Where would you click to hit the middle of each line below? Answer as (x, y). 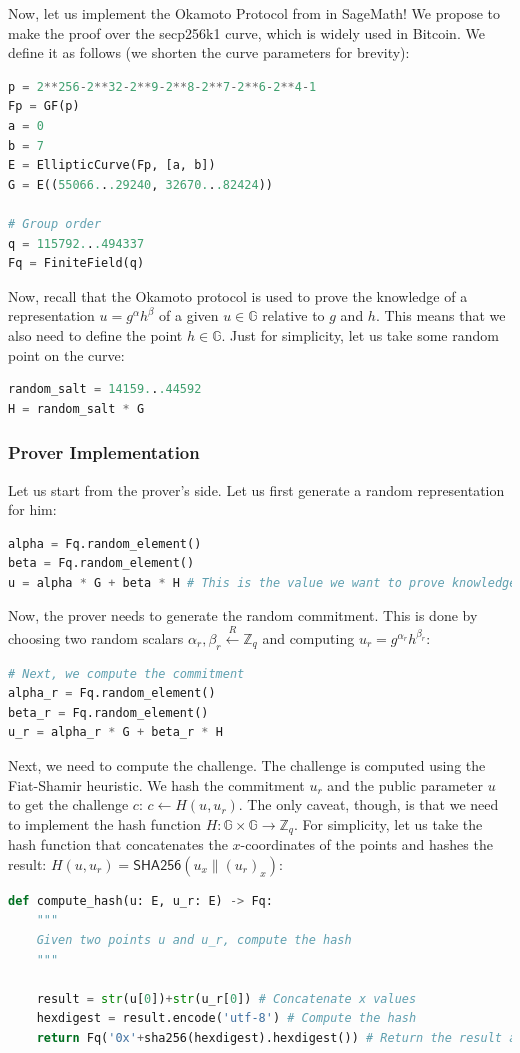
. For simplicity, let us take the (388, 823)
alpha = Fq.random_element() (105, 543)
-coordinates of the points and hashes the (366, 844)
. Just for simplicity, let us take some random (360, 334)
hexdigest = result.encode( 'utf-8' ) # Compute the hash (226, 1018)
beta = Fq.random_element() (101, 563)
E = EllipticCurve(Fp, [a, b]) (112, 165)
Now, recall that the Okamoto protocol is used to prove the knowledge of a (238, 295)
